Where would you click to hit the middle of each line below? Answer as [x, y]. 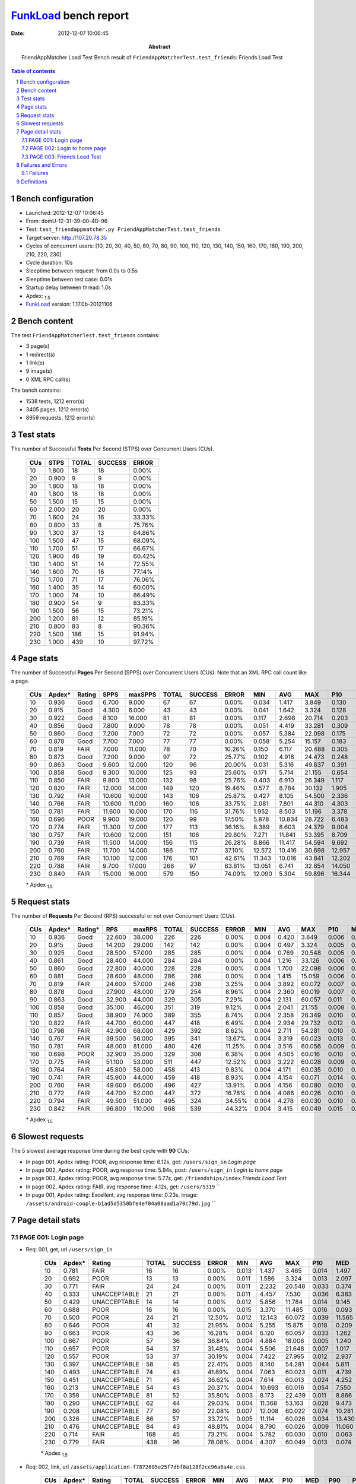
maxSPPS [142, 695]
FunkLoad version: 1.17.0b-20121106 [69, 304]
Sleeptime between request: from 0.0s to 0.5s [82, 271]
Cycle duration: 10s [49, 263]
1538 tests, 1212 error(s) [55, 401]
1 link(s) [35, 363]
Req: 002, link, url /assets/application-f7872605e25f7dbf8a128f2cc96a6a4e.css [136, 1467]
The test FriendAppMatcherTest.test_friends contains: [85, 335]
